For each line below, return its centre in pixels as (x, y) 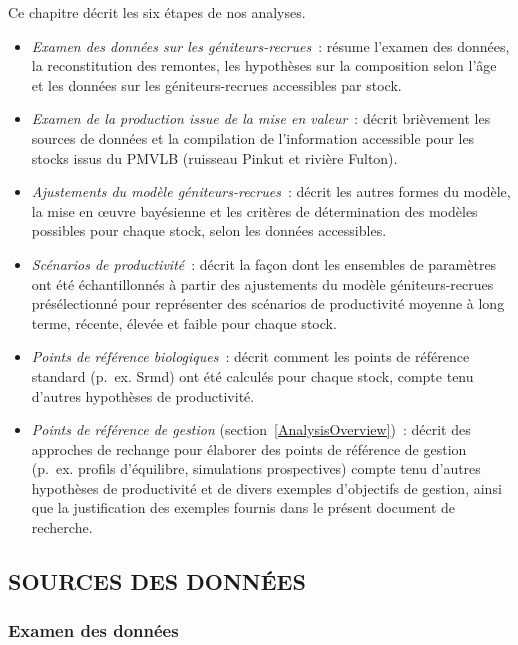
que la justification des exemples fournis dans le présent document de (243, 507)
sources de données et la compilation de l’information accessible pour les (253, 137)
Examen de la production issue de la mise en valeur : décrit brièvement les (261, 118)
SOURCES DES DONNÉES (157, 581)
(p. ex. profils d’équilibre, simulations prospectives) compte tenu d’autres (256, 468)
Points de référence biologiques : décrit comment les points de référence (250, 356)
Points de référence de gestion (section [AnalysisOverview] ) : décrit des (251, 429)
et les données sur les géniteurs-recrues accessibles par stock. (216, 84)
